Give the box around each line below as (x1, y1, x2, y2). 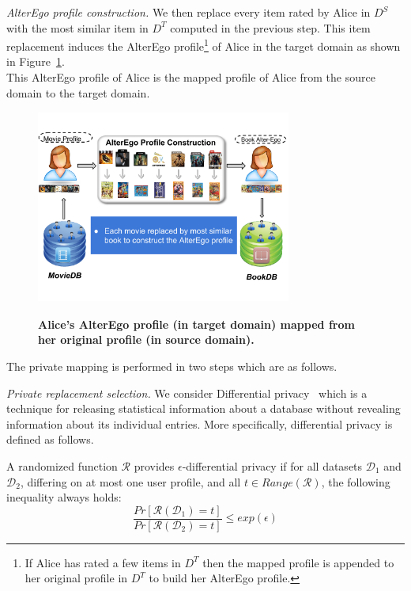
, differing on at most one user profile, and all (20, 473, 241, 490)
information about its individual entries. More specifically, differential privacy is (6, 415, 393, 432)
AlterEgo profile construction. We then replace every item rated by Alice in (6, 4, 371, 20)
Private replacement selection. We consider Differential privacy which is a (6, 384, 368, 401)
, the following (321, 473, 390, 490)
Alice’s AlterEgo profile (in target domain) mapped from (38, 315, 355, 332)
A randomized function (6, 457, 118, 474)
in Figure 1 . (6, 53, 65, 70)
